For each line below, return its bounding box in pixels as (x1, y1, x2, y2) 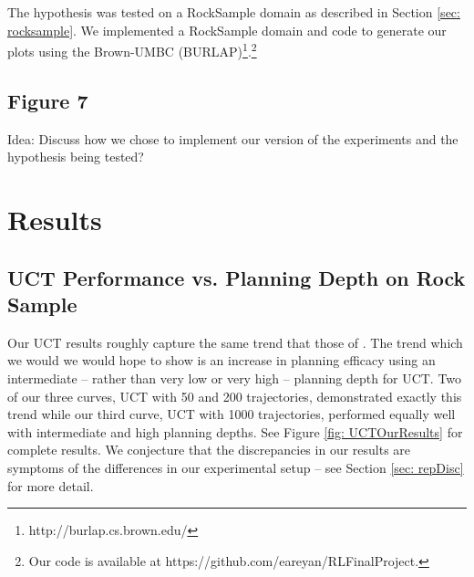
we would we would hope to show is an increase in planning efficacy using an (7, 351, 436, 370)
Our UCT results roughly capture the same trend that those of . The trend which (7, 332, 463, 351)
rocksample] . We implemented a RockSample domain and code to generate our (7, 20, 447, 39)
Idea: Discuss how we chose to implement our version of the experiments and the (7, 129, 459, 148)
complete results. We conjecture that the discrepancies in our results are (7, 440, 411, 459)
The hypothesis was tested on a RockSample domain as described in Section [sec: (7, 3, 460, 21)
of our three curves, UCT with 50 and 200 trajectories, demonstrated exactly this (7, 386, 462, 405)
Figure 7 (7, 86, 88, 114)
